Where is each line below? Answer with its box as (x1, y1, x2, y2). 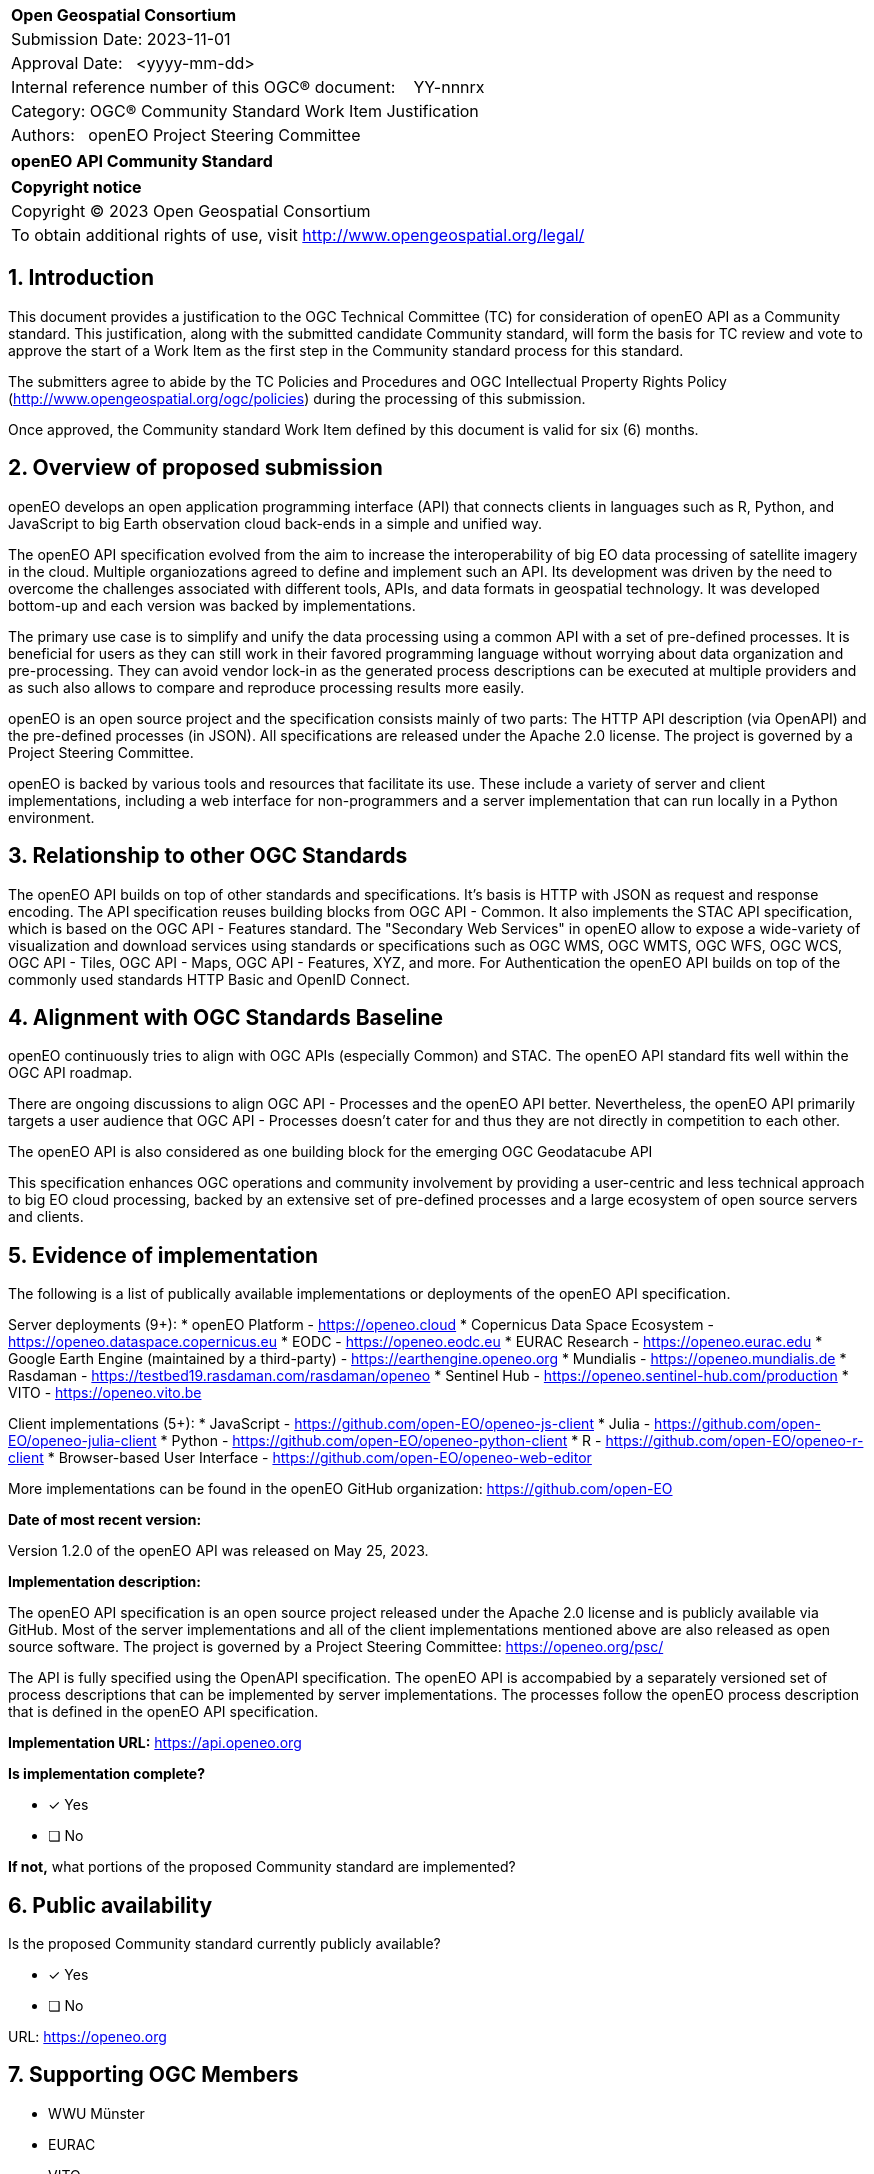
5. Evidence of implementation (8, 1242, 319, 1268)
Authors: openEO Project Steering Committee (11, 125, 361, 145)
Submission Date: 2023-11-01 (11, 29, 231, 49)
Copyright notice (11, 177, 142, 197)
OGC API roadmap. (8, 1064, 133, 1082)
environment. (8, 808, 95, 826)
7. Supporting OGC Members (8, 2062, 299, 2088)
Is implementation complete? (8, 1765, 206, 1783)
